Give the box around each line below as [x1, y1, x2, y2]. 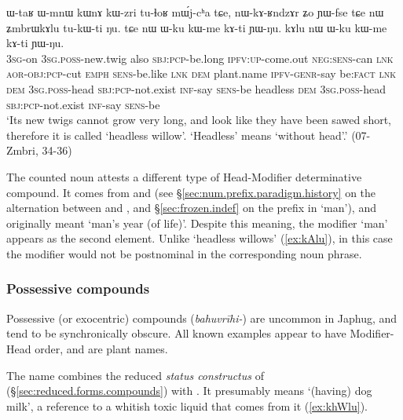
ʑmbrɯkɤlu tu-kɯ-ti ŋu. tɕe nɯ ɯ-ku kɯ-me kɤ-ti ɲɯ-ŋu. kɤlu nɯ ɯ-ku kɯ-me [6, 19, 387, 35]
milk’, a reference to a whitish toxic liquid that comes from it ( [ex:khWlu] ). [6, 397, 368, 414]
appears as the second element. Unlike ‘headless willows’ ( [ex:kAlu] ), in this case [6, 230, 393, 247]
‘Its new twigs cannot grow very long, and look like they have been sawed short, [6, 111, 391, 128]
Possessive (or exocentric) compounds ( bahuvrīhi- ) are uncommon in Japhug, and [6, 309, 398, 326]
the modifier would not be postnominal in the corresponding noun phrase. [6, 245, 362, 261]
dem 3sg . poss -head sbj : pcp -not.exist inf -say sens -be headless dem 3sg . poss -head [6, 80, 386, 97]
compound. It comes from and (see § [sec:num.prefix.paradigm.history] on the [6, 184, 376, 200]
